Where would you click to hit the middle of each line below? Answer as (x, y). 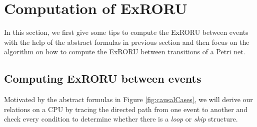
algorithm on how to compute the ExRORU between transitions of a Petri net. (125, 52)
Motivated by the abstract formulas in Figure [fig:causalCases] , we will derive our (128, 99)
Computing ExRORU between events (103, 78)
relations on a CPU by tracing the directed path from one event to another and (126, 109)
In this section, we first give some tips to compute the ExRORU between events (126, 32)
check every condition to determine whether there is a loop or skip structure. (121, 119)
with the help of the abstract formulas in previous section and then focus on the (127, 42)
